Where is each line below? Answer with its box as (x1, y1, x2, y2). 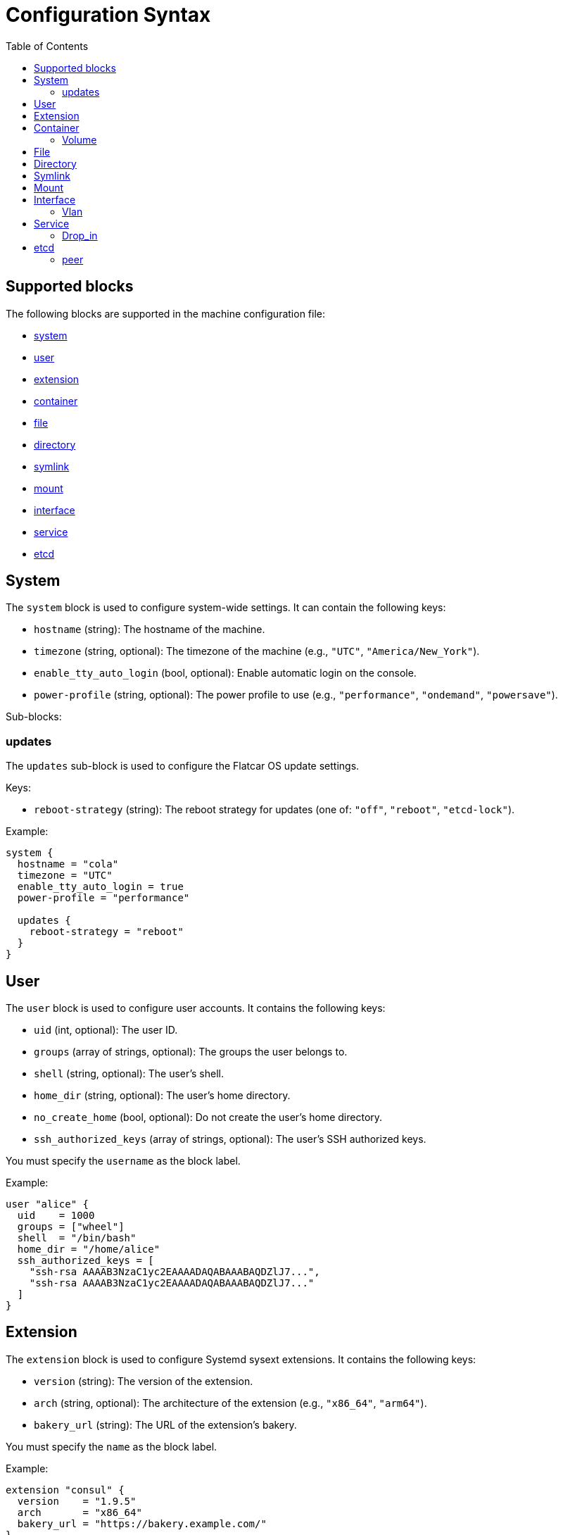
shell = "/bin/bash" (17, 1232, 137, 1244)
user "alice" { (6, 1198, 89, 1210)
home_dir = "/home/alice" (17, 1243, 160, 1255)
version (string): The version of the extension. (34, 1374, 253, 1387)
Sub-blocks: (6, 710, 62, 723)
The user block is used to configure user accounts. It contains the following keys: (6, 1002, 386, 1015)
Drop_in (62, 229, 98, 242)
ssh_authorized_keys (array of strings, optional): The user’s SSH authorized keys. (34, 1133, 426, 1146)
